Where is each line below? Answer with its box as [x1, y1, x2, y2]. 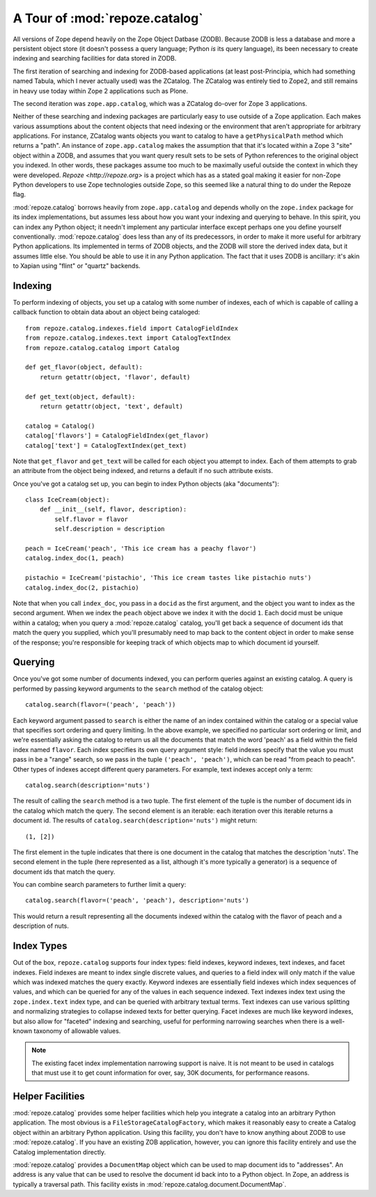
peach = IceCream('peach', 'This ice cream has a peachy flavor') [25, 545, 257, 552]
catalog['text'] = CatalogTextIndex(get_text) [25, 442, 187, 449]
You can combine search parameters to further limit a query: [13, 880, 187, 889]
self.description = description [54, 525, 165, 533]
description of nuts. [13, 921, 69, 931]
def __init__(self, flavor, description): [39, 506, 187, 513]
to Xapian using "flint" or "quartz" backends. [13, 262, 141, 270]
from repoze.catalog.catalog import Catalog [25, 344, 180, 352]
